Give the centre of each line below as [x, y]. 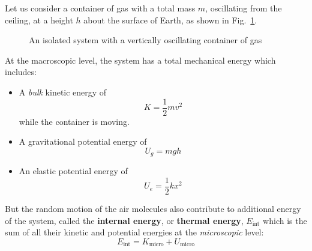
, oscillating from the [244, 8]
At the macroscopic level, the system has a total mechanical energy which [140, 60]
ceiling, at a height [39, 20]
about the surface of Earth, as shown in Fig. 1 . [170, 20]
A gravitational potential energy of [83, 141]
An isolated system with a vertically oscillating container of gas [145, 40]
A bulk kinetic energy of [63, 92]
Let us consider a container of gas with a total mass [100, 8]
